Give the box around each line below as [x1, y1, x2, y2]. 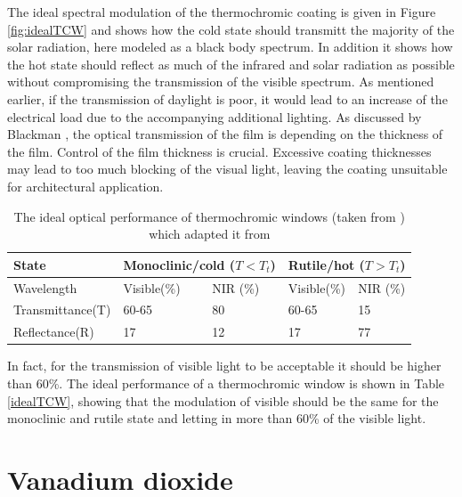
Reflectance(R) [13, 322, 94, 341]
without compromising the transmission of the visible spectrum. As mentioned [7, 72, 434, 91]
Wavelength [13, 278, 77, 297]
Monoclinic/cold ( [123, 255, 236, 273]
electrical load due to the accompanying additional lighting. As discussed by [7, 107, 422, 126]
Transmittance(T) [13, 300, 111, 319]
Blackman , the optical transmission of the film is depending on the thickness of [7, 125, 443, 143]
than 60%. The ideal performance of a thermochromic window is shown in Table [7, 373, 445, 392]
